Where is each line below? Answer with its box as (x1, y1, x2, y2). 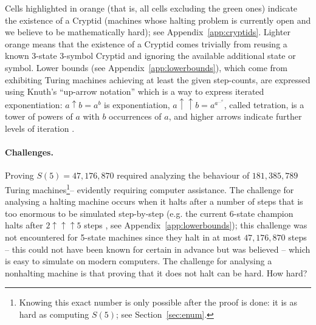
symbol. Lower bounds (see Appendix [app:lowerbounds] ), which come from (5, 61, 287, 74)
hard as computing (19, 308, 89, 320)
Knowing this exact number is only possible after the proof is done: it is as (19, 296, 298, 309)
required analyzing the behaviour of (117, 169, 250, 182)
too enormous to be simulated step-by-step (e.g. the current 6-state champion (5, 207, 294, 219)
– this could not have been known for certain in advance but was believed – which (5, 242, 311, 255)
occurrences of (109, 110, 162, 123)
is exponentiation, (104, 98, 170, 111)
